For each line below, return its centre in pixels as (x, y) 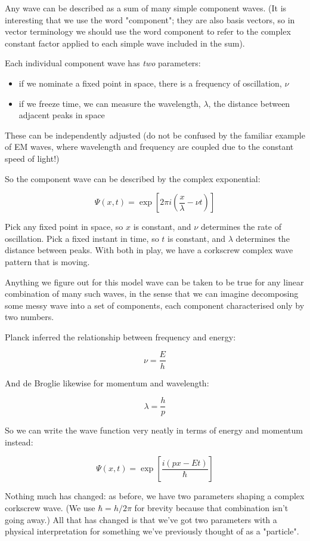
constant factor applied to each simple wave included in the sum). (125, 43)
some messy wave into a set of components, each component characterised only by (155, 305)
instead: (19, 442)
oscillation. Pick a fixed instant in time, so (82, 238)
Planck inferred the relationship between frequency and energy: (120, 336)
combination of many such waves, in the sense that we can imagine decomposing (152, 293)
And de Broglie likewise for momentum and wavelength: (107, 382)
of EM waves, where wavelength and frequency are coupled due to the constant (149, 147)
